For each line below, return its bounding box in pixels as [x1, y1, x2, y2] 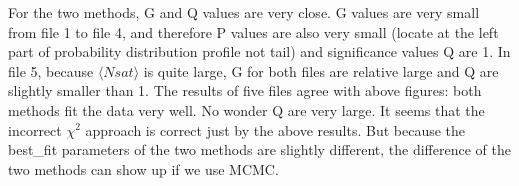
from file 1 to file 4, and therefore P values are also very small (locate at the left [8, 21, 499, 42]
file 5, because [8, 60, 94, 81]
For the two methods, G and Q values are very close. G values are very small [8, 2, 480, 22]
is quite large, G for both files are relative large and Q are [143, 60, 499, 81]
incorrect [8, 119, 62, 140]
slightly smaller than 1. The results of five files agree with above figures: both [8, 80, 482, 101]
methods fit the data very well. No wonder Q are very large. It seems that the [8, 99, 485, 120]
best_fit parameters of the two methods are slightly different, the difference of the [8, 139, 511, 160]
